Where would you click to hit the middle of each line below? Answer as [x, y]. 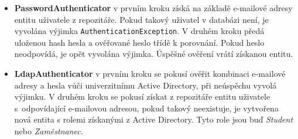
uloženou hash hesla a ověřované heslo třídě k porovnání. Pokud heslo [139, 42]
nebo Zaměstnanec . [49, 131]
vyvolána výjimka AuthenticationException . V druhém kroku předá [139, 31]
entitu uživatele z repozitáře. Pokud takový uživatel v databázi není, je [141, 19]
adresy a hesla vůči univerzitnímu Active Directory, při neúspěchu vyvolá [145, 85]
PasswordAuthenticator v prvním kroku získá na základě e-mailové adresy [153, 8]
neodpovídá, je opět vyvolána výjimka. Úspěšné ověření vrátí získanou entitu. [154, 54]
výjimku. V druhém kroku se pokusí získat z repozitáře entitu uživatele [142, 96]
